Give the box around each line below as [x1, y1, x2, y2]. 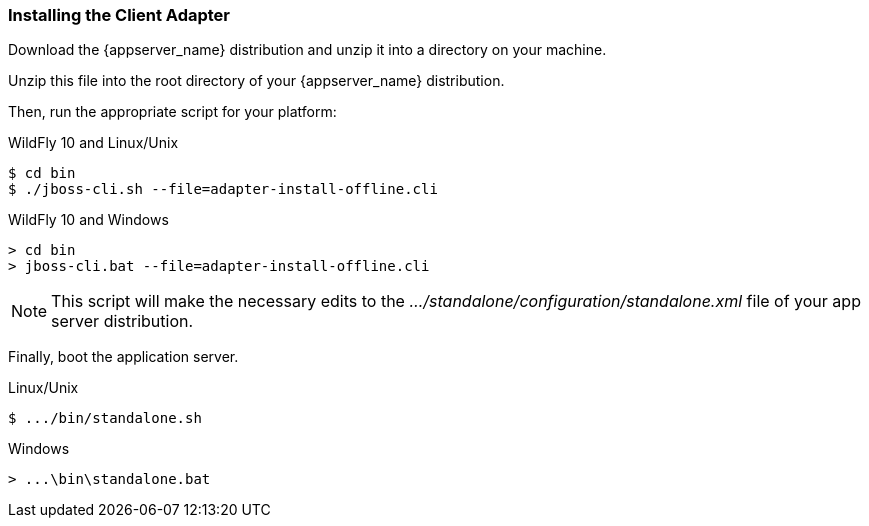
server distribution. [51, 311, 194, 332]
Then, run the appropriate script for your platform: [8, 103, 337, 121]
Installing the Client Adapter [8, 5, 231, 25]
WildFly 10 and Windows [8, 211, 169, 229]
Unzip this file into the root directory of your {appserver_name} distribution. [8, 72, 505, 90]
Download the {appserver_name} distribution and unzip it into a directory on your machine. [8, 41, 607, 59]
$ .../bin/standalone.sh [8, 410, 202, 427]
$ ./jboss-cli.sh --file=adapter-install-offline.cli [8, 181, 438, 198]
